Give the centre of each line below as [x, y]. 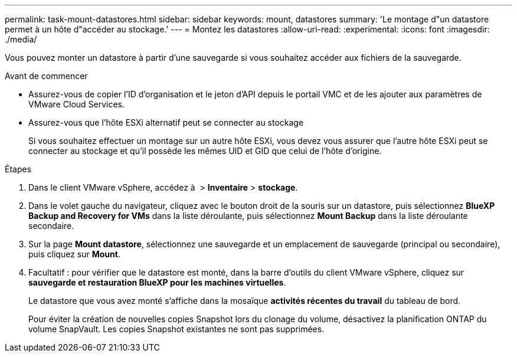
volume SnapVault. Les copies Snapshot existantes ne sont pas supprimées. [176, 329]
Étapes [18, 169]
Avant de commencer [46, 76]
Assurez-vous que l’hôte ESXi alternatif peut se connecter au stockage [166, 122]
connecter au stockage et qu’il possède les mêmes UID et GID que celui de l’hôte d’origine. [205, 151]
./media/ [21, 39]
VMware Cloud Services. [77, 104]
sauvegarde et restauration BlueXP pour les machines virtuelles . [157, 282]
